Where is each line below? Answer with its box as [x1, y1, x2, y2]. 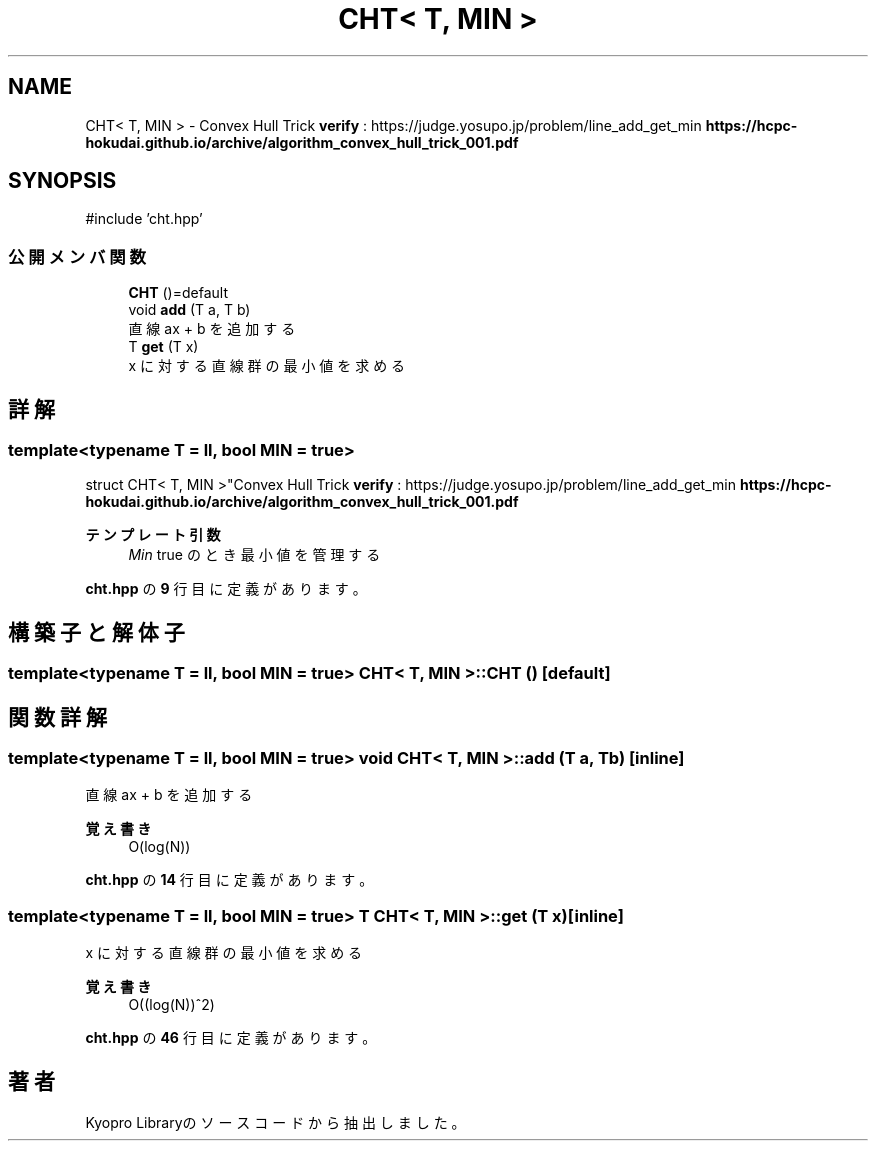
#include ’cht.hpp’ [85, 210, 203, 228]
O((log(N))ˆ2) [128, 996, 215, 1014]
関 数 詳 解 [8, 704, 107, 730]
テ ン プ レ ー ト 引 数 [85, 526, 221, 544]
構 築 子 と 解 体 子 [8, 619, 185, 645]
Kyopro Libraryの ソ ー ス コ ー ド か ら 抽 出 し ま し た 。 [85, 1114, 466, 1132]
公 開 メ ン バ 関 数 [8, 246, 146, 267]
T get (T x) [128, 338, 199, 356]
